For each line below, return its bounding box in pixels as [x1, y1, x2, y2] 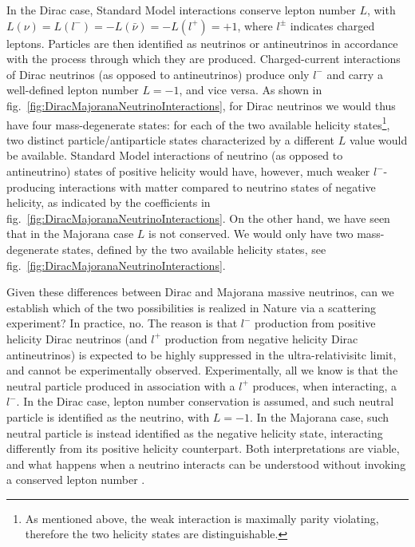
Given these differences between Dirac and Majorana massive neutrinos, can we [6, 283, 394, 300]
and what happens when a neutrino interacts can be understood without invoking [6, 455, 406, 472]
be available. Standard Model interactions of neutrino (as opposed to [6, 147, 343, 164]
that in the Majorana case [6, 225, 134, 242]
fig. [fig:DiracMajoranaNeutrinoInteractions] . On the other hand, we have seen [6, 209, 390, 226]
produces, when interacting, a [252, 377, 397, 394]
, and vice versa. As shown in [179, 81, 322, 98]
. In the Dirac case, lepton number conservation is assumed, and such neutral [16, 393, 394, 410]
